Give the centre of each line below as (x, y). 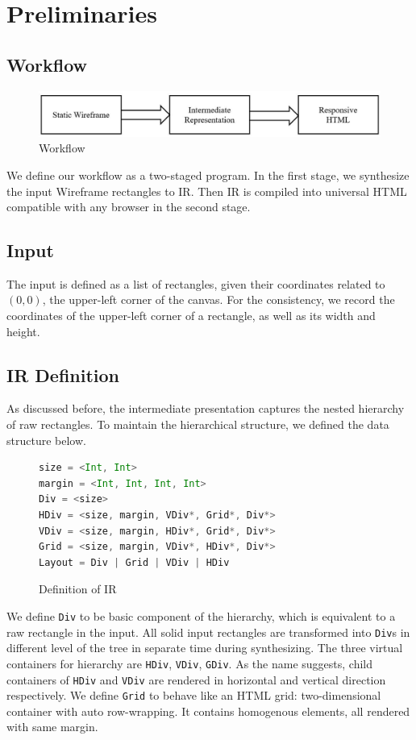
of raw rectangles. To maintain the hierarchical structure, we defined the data (198, 424)
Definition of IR (78, 589)
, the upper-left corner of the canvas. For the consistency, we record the (218, 299)
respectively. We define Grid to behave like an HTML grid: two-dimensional (194, 695)
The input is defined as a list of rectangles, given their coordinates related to (196, 283)
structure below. (46, 440)
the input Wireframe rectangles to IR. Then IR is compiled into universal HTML (207, 191)
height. (23, 331)
